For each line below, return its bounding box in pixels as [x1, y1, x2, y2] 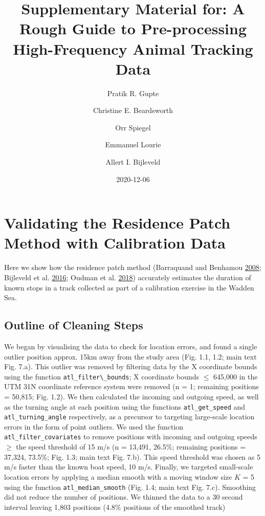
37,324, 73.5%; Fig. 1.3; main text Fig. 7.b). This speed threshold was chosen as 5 [4, 451, 260, 462]
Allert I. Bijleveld [105, 156, 161, 167]
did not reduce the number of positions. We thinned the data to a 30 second [4, 491, 243, 502]
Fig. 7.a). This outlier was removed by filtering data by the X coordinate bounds [4, 361, 257, 372]
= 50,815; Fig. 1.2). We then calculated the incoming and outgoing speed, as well [4, 391, 259, 401]
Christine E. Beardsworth [93, 105, 173, 116]
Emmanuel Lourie [105, 139, 161, 150]
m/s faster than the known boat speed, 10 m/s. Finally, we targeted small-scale [4, 461, 253, 472]
